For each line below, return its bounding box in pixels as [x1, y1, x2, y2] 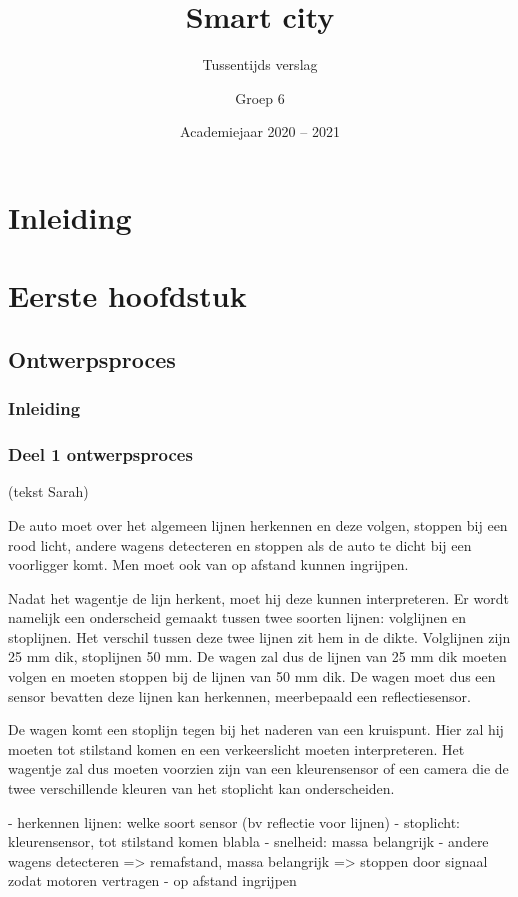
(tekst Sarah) [8, 481, 89, 502]
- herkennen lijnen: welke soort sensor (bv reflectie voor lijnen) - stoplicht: [8, 811, 460, 832]
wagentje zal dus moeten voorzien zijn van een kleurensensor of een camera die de [8, 758, 509, 779]
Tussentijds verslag [202, 54, 318, 75]
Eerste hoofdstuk [8, 275, 247, 316]
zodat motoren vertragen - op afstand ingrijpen [8, 870, 297, 891]
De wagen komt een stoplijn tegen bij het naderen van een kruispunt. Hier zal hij [8, 719, 504, 740]
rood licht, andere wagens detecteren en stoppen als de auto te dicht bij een [8, 534, 472, 555]
